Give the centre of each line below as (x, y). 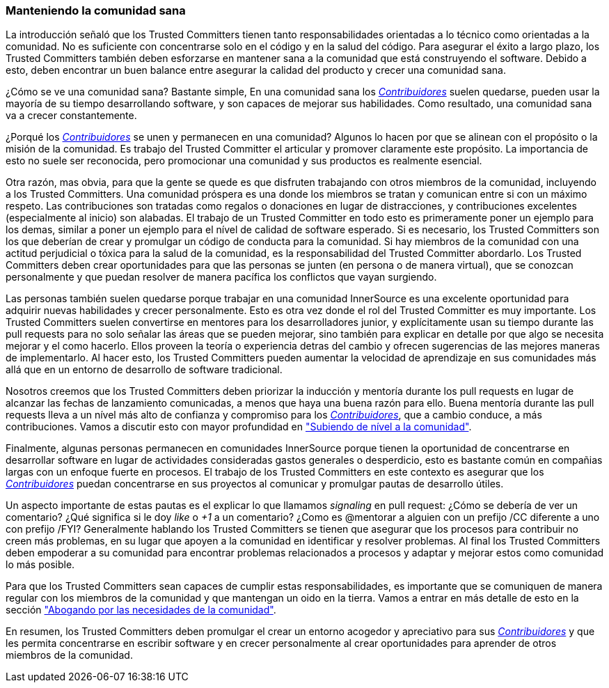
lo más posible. (40, 565)
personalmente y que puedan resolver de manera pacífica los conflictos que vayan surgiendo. (221, 277)
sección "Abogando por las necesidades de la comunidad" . (141, 610)
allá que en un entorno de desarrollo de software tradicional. (144, 370)
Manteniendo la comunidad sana (96, 10)
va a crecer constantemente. (71, 116)
